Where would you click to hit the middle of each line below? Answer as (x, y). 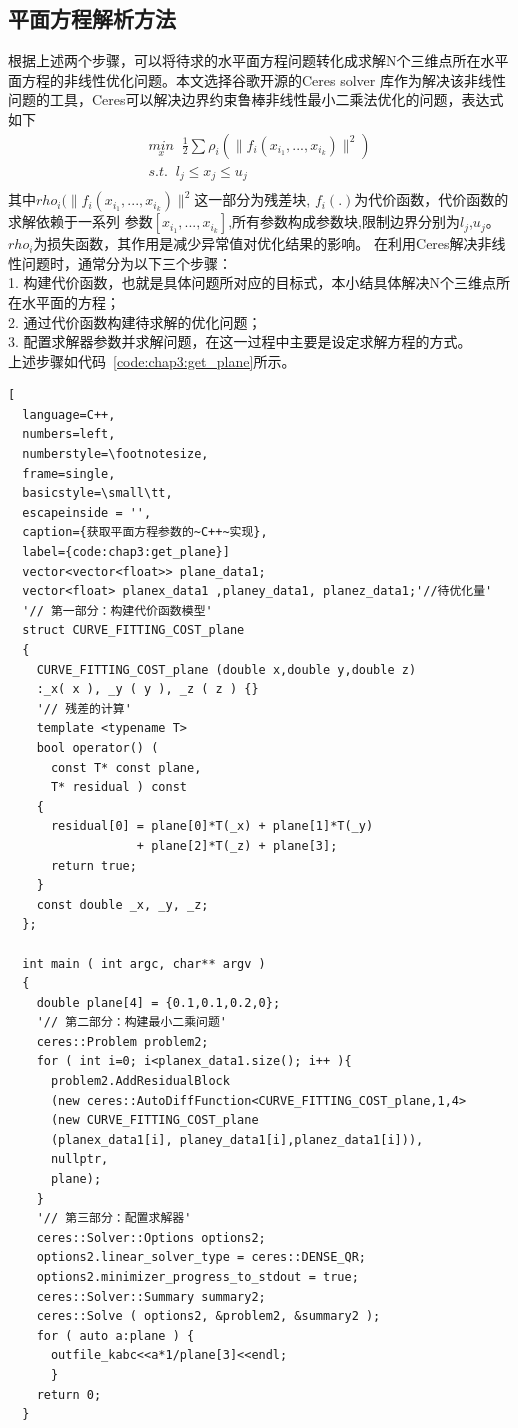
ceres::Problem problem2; (122, 1041)
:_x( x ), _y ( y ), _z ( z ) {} (147, 689)
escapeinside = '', (87, 512)
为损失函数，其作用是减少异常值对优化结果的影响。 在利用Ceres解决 (255, 243)
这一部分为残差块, (252, 199)
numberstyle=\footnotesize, (115, 454)
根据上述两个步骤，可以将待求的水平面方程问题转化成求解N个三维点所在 (244, 60)
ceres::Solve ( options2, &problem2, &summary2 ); (208, 1316)
